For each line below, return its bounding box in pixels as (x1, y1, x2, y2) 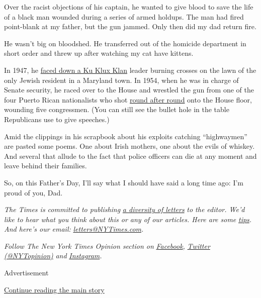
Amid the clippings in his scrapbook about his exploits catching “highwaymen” (4, 131, 247, 141)
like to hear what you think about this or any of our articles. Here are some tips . (4, 214, 252, 224)
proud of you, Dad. (4, 187, 63, 197)
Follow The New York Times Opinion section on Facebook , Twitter (4, 240, 210, 251)
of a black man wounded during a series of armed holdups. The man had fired (4, 11, 244, 22)
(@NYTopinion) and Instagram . (4, 250, 102, 261)
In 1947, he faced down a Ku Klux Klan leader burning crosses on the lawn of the (4, 64, 256, 75)
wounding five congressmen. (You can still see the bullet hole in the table (4, 104, 229, 115)
